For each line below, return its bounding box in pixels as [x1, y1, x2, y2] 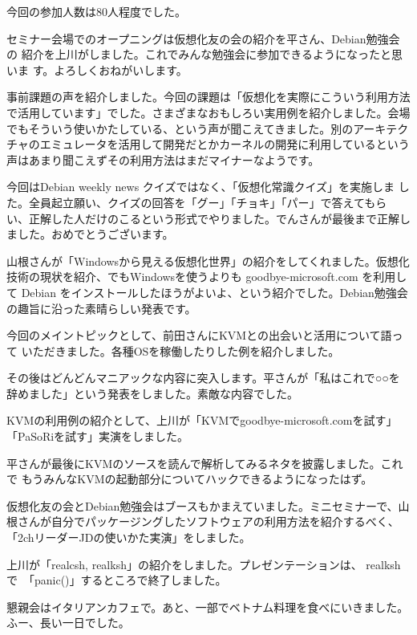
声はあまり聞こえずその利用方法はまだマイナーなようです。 [6, 151, 320, 168]
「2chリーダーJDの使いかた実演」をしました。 [6, 529, 251, 546]
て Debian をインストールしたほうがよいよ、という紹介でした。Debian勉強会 [6, 283, 408, 300]
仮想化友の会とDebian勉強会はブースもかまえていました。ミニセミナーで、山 [6, 497, 410, 514]
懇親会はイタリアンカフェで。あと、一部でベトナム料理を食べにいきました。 [6, 598, 409, 615]
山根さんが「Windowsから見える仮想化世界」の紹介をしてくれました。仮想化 [6, 252, 410, 269]
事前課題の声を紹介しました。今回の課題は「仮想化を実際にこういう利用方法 [6, 88, 411, 105]
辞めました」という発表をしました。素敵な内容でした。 [6, 385, 298, 401]
